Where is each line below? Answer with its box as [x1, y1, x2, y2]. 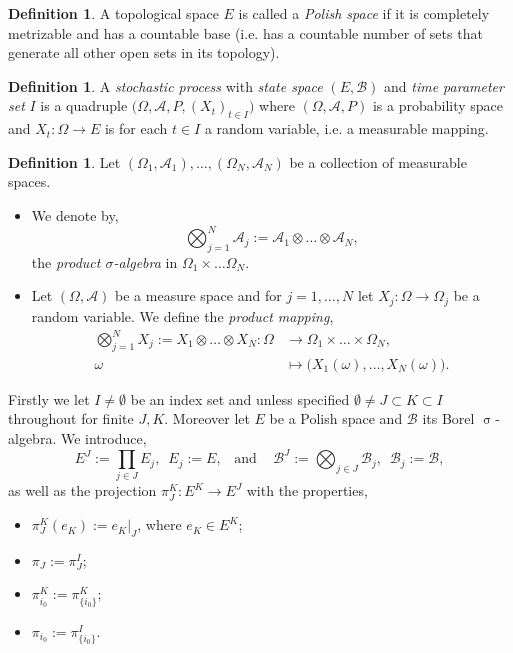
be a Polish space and [269, 408, 403, 429]
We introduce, [60, 428, 147, 449]
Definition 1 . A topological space [8, 3, 219, 23]
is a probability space [372, 95, 504, 116]
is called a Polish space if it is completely [238, 3, 490, 23]
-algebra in [113, 251, 178, 272]
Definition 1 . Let [8, 151, 121, 172]
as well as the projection [8, 480, 157, 501]
